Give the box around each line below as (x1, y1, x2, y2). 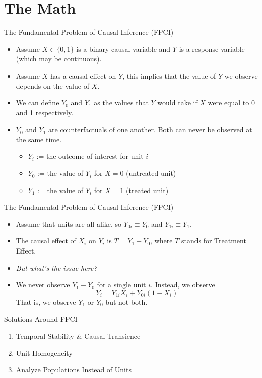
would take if (157, 97, 198, 108)
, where (150, 235, 173, 246)
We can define (16, 97, 59, 108)
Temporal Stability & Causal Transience (16, 331, 141, 341)
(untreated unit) (126, 168, 176, 178)
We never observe (16, 279, 70, 290)
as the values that (94, 97, 149, 108)
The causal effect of (16, 235, 76, 246)
